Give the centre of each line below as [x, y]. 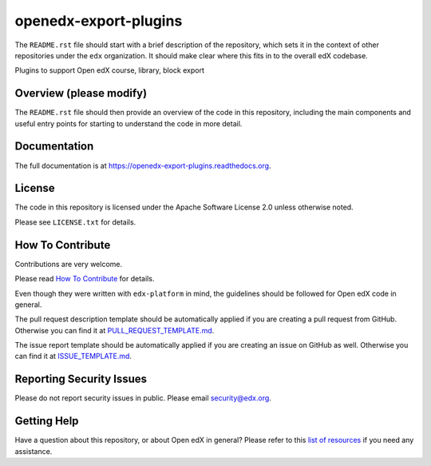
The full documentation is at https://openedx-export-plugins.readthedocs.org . [143, 165]
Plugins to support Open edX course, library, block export [110, 70]
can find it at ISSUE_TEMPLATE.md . [73, 356]
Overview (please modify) [81, 93]
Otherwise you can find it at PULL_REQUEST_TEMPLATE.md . [115, 330]
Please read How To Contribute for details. [85, 279]
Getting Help [47, 421]
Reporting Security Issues [81, 379]
